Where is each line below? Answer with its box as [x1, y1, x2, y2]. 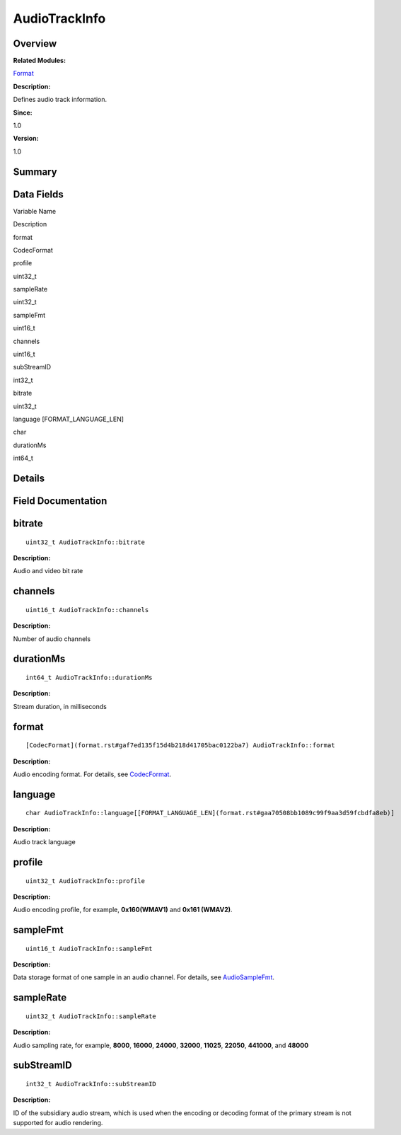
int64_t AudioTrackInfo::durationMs [25, 673, 153, 681]
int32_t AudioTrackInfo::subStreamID [25, 1080, 157, 1088]
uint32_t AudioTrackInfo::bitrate [25, 538, 145, 546]
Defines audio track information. [13, 96, 107, 104]
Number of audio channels [13, 634, 91, 643]
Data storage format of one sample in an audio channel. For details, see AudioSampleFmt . [13, 973, 275, 981]
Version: [13, 134, 39, 143]
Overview [13, 38, 57, 50]
